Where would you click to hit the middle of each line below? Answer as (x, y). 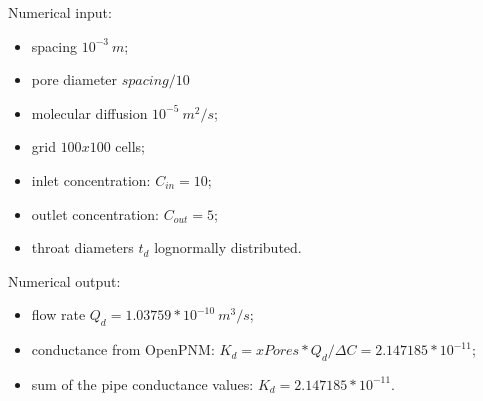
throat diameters (82, 247)
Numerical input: (60, 12)
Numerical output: (64, 280)
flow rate (58, 314)
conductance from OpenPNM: (123, 349)
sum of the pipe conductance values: (142, 383)
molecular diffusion (89, 112)
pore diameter (74, 79)
